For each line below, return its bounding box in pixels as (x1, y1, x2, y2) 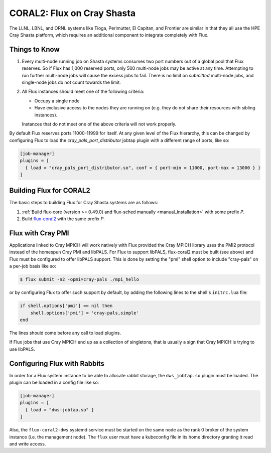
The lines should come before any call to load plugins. (9, 330, 121, 336)
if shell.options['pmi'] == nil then (20, 303, 113, 309)
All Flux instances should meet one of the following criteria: (22, 88, 145, 95)
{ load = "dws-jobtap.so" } (25, 407, 94, 412)
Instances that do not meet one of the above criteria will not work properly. (22, 121, 177, 127)
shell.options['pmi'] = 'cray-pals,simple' (30, 310, 139, 316)
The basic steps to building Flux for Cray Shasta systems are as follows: (9, 200, 158, 206)
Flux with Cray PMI (9, 229, 69, 237)
